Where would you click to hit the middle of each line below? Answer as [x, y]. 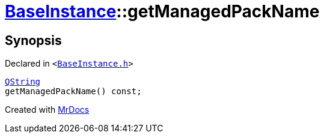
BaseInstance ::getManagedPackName [162, 11]
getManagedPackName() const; [73, 91]
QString [23, 82]
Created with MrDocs [47, 110]
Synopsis [33, 40]
